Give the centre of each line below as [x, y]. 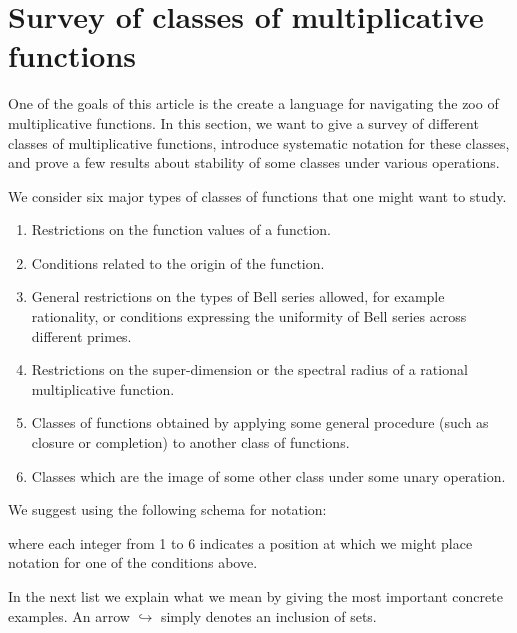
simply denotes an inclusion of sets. [268, 615]
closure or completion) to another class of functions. [190, 442]
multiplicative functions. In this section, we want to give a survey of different [243, 122]
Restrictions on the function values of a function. [181, 229]
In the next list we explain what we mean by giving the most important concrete [255, 596]
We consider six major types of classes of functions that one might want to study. [257, 195]
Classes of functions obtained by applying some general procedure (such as [260, 422]
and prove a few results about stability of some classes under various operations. [254, 162]
